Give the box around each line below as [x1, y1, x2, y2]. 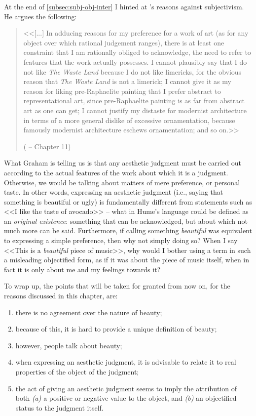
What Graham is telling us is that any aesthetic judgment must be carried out [4, 158, 241, 168]
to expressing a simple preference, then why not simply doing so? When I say [4, 235, 238, 246]
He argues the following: [4, 11, 77, 21]
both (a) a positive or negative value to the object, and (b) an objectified [15, 393, 237, 403]
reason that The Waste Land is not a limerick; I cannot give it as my [23, 76, 231, 86]
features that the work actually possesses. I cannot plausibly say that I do [23, 56, 247, 67]
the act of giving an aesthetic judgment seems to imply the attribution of [15, 383, 237, 393]
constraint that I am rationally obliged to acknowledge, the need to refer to [23, 47, 251, 57]
